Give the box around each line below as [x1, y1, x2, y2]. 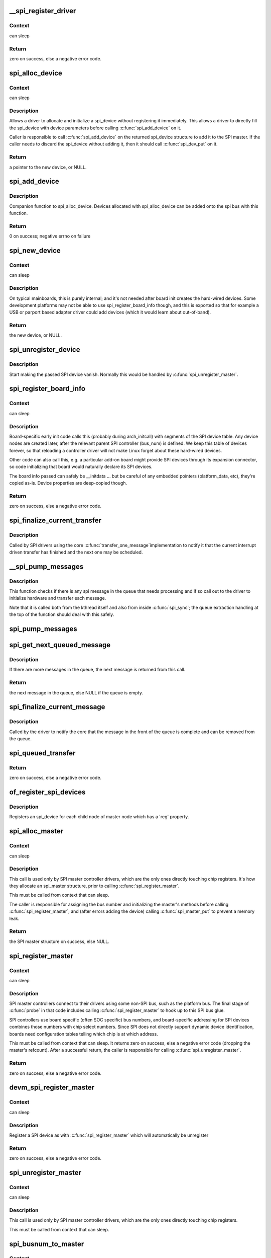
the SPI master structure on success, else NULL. [9, 938, 110, 945]
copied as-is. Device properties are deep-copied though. [9, 480, 127, 486]
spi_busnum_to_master [9, 1239, 84, 1248]
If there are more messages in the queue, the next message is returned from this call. [9, 667, 186, 673]
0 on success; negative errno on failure [9, 233, 91, 239]
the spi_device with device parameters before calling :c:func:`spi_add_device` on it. [9, 125, 182, 131]
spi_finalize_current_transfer [9, 516, 102, 525]
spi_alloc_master [9, 827, 64, 835]
